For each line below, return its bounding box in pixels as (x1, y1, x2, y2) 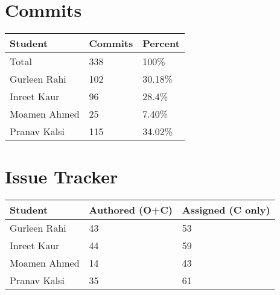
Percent (142, 36, 180, 51)
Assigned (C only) (182, 203, 270, 217)
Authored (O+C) (89, 203, 173, 217)
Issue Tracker (5, 164, 118, 189)
